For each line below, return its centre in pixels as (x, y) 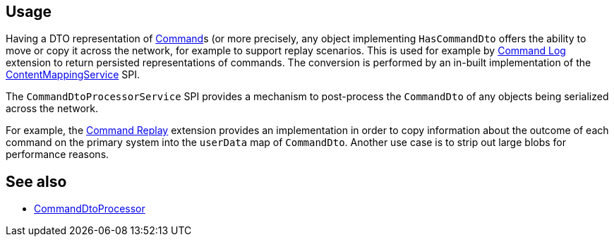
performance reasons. (58, 155)
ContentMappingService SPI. (73, 75)
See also (36, 181)
